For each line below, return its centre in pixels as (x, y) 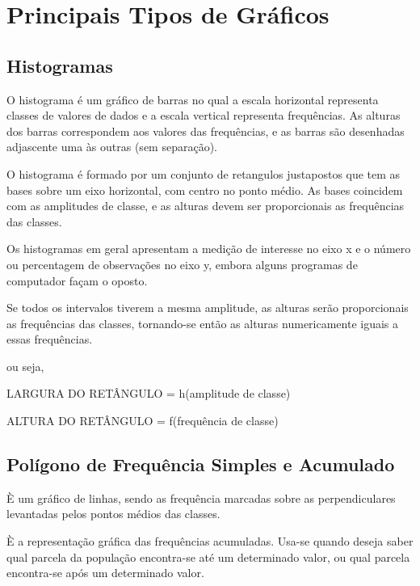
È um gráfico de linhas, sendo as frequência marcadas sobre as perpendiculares (201, 497)
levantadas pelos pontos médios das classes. (113, 514)
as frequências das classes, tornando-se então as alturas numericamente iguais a (203, 323)
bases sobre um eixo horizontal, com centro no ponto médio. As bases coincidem (205, 190)
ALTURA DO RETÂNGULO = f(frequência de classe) (143, 421)
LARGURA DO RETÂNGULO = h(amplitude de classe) (149, 393)
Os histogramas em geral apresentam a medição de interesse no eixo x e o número (209, 249)
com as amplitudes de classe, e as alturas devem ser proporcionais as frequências (206, 206)
